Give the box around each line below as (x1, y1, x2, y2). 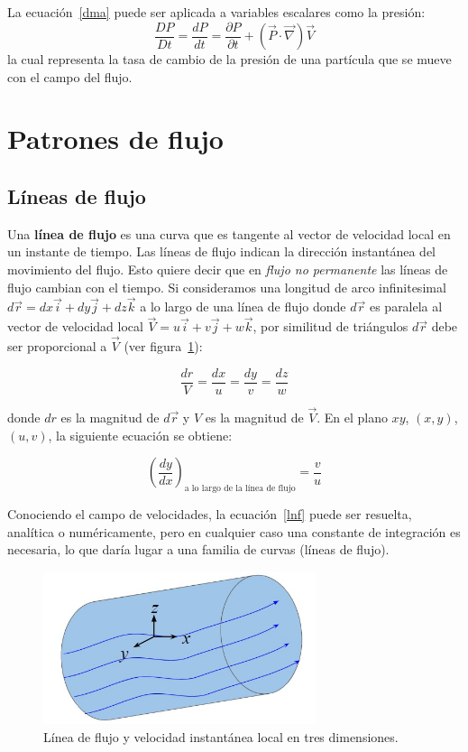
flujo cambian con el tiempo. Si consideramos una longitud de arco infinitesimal (7, 277, 446, 296)
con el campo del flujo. (7, 67, 133, 86)
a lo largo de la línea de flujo (184, 483, 296, 493)
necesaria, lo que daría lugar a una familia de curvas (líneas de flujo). (7, 540, 390, 559)
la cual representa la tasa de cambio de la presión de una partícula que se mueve (7, 50, 452, 69)
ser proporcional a (7, 337, 107, 356)
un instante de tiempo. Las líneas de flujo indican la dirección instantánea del (7, 242, 436, 261)
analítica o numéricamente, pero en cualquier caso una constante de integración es (7, 522, 461, 541)
